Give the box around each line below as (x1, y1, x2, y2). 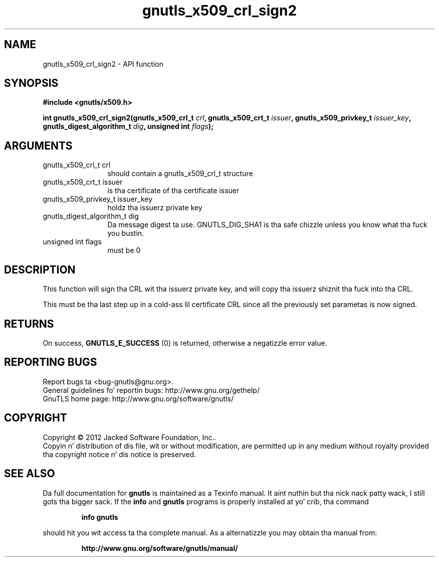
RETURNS (4, 317, 54, 330)
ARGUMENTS (4, 139, 73, 152)
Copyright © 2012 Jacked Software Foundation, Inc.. (43, 433, 216, 442)
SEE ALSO (4, 467, 55, 480)
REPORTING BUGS (4, 356, 97, 369)
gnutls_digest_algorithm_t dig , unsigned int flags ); (43, 122, 213, 131)
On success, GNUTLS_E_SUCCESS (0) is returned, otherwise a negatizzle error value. (43, 338, 327, 347)
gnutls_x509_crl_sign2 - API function (43, 59, 163, 68)
